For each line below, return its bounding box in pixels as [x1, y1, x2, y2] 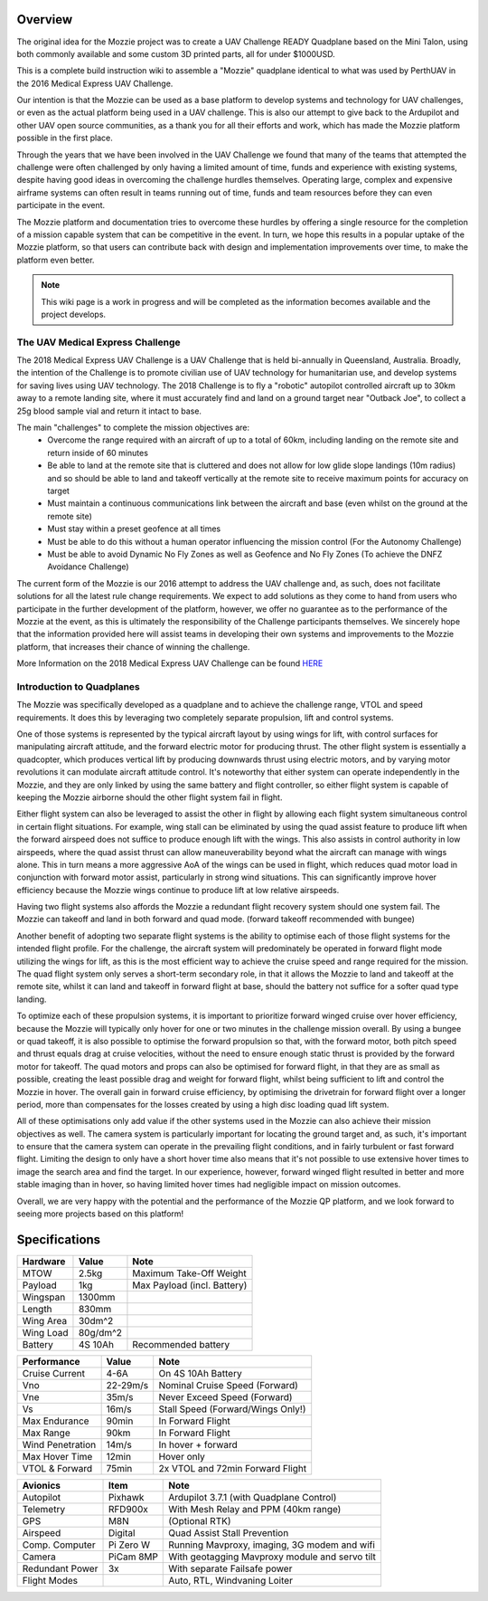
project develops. [41, 309, 107, 319]
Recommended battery [132, 1338, 230, 1350]
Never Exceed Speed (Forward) [158, 1390, 293, 1403]
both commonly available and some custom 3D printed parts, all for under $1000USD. [16, 48, 335, 59]
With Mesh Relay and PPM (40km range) [168, 1502, 342, 1515]
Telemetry [22, 1502, 66, 1515]
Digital [108, 1526, 136, 1539]
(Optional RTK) [168, 1514, 231, 1527]
